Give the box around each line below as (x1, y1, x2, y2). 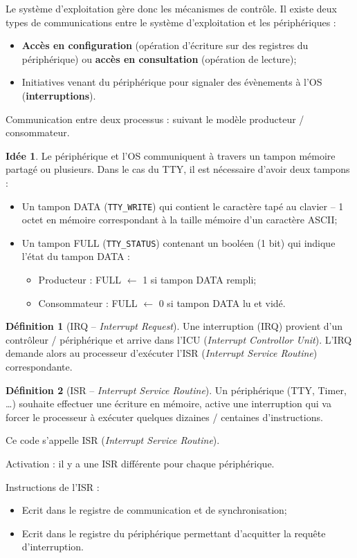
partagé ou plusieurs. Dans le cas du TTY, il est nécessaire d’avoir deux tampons (6, 162, 350, 176)
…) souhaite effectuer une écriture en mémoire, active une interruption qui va (6, 396, 331, 411)
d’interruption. (21, 539, 84, 554)
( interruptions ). (21, 88, 96, 102)
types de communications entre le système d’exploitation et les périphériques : (6, 15, 336, 29)
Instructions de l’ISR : (6, 479, 100, 494)
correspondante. (6, 360, 73, 373)
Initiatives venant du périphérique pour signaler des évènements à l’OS (21, 75, 322, 89)
